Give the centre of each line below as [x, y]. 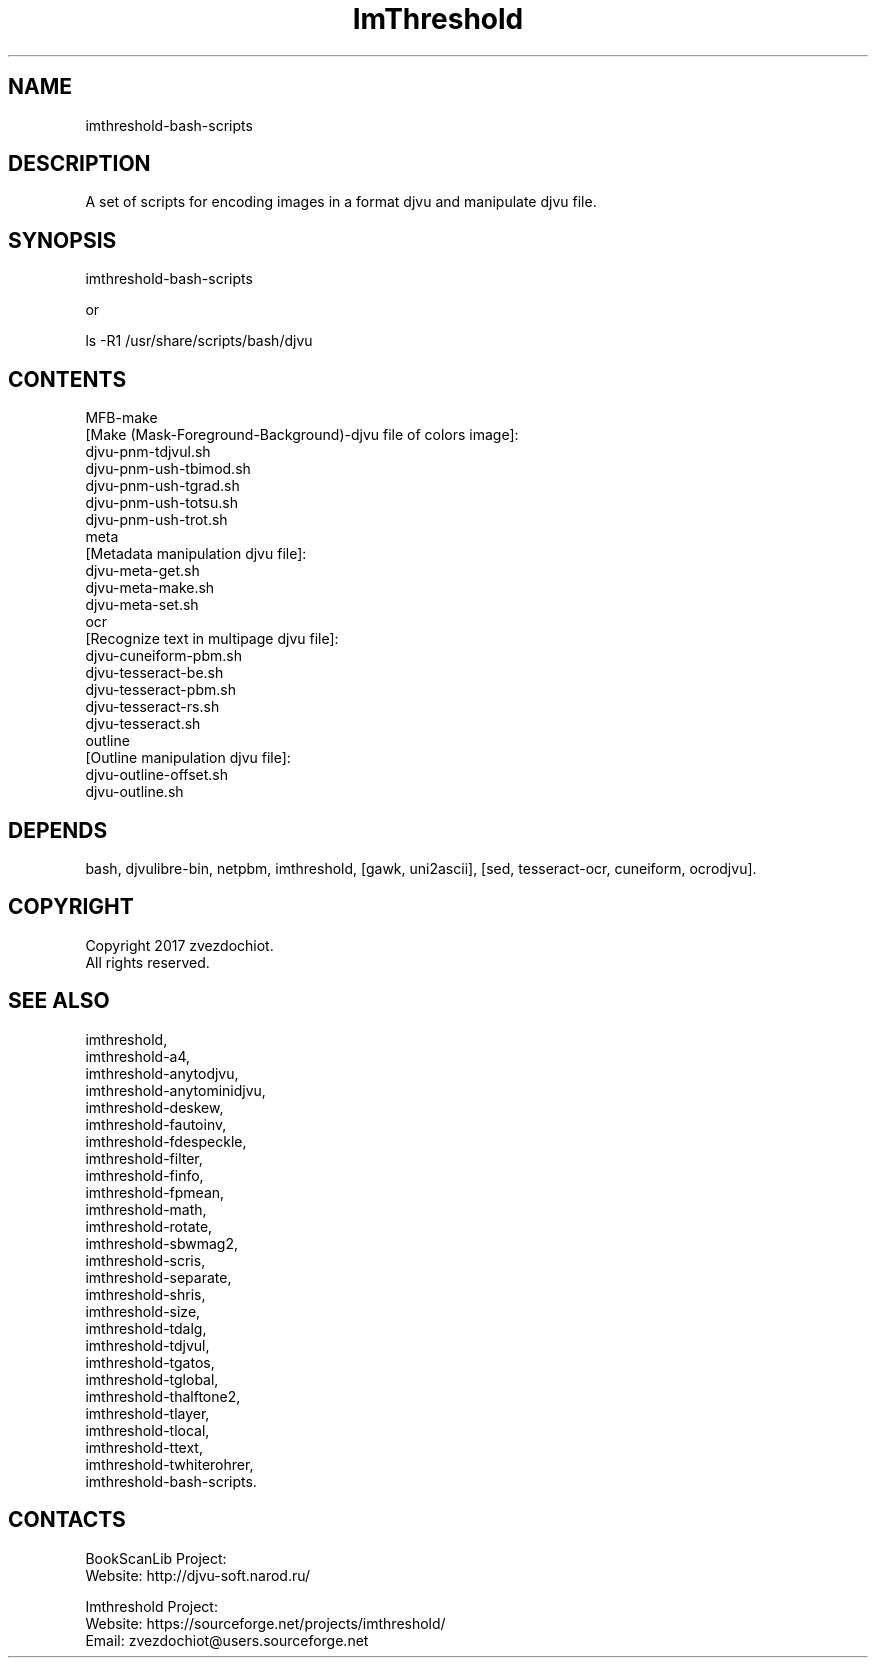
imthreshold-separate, [158, 1277]
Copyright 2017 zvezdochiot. [179, 945]
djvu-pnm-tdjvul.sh [148, 452]
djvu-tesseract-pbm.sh [160, 690]
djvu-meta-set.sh [142, 605]
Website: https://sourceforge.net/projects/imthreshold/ [265, 1623]
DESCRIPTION [79, 164]
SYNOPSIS [62, 240]
